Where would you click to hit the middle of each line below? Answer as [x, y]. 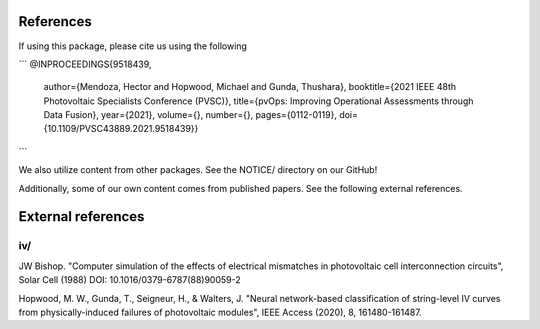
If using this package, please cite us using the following [132, 46]
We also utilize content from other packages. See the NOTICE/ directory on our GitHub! [198, 170]
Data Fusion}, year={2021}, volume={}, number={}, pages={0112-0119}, [190, 115]
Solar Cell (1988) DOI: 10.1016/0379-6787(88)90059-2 [130, 280]
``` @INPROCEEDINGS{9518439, [85, 64]
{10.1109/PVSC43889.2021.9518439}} [121, 129]
